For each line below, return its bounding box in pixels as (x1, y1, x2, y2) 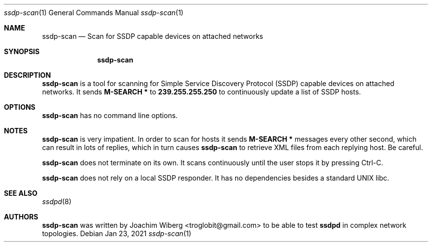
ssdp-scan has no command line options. (42, 111, 178, 120)
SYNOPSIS (4, 47, 40, 56)
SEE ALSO (4, 189, 37, 197)
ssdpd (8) (42, 197, 72, 206)
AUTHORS (4, 213, 38, 221)
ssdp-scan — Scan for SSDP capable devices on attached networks (42, 32, 263, 40)
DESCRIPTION (4, 71, 51, 79)
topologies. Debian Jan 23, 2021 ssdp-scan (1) (42, 229, 191, 238)
